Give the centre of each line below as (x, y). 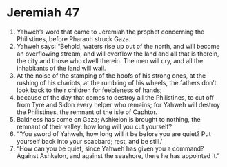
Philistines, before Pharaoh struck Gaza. (73, 38)
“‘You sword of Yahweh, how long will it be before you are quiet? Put (113, 134)
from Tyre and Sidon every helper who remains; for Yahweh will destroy (118, 104)
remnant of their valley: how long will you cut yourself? (94, 126)
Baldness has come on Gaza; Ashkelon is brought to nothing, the (108, 119)
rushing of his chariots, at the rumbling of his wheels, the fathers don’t (116, 82)
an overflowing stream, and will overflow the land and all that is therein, (118, 54)
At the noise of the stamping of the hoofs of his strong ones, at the (111, 75)
